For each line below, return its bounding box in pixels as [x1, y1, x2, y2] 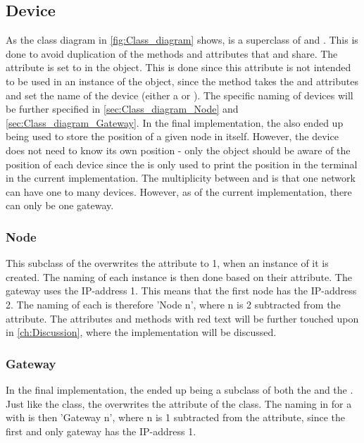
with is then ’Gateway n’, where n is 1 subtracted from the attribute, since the [6, 410, 345, 425]
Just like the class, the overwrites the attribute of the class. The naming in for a [6, 396, 352, 411]
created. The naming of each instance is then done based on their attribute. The [6, 269, 352, 284]
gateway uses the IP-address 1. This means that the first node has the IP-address [6, 283, 357, 298]
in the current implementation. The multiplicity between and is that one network [6, 170, 356, 185]
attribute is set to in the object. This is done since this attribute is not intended [6, 60, 351, 75]
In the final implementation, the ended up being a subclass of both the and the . [6, 382, 353, 397]
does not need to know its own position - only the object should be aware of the [6, 142, 351, 157]
